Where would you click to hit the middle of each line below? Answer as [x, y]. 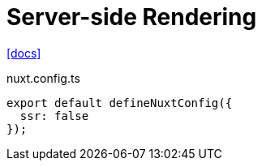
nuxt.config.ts [43, 78]
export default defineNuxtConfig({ [120, 103]
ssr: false [54, 116]
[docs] [24, 53]
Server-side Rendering [132, 17]
